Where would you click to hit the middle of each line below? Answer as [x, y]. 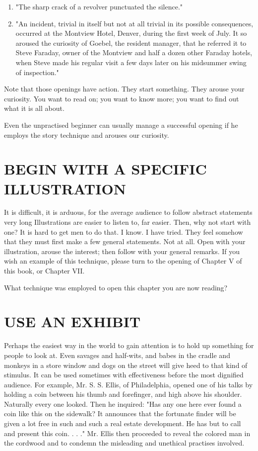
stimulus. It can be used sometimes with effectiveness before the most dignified [124, 375]
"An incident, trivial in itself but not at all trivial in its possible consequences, [134, 23]
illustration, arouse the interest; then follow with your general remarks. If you [122, 251]
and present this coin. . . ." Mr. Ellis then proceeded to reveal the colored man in [127, 433]
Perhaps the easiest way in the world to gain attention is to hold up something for [129, 345]
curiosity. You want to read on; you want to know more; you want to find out [122, 98]
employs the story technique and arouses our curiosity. [87, 135]
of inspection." [37, 72]
